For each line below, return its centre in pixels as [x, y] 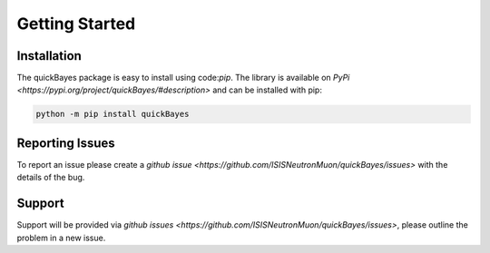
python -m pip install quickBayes [113, 114]
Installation [49, 56]
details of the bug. [51, 178]
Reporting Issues [66, 143]
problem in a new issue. [61, 238]
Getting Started [76, 24]
